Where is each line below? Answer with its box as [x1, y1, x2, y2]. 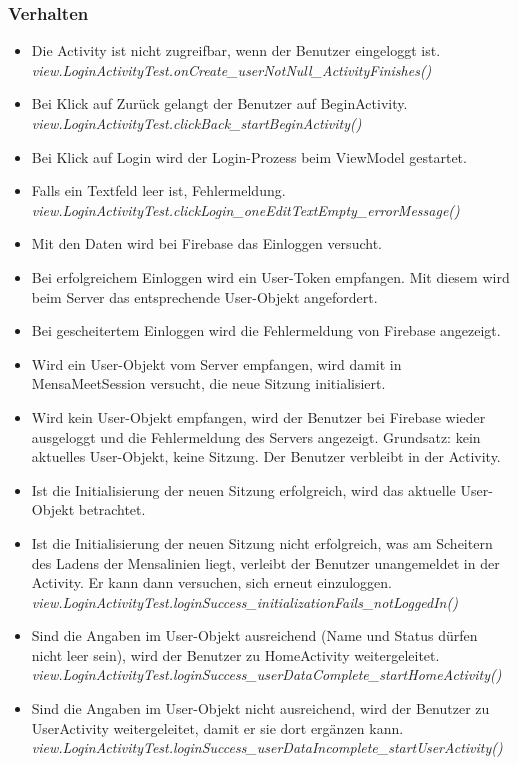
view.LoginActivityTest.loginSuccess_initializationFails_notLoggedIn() [31, 591, 458, 612]
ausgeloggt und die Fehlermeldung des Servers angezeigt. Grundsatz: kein [31, 426, 481, 447]
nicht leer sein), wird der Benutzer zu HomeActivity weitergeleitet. [31, 644, 440, 665]
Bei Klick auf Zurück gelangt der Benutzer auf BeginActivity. [31, 93, 408, 114]
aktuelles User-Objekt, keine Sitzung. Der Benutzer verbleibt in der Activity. [31, 446, 501, 467]
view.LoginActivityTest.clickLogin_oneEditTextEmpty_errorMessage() [31, 199, 460, 220]
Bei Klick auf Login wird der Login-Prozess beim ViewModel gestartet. [31, 146, 467, 167]
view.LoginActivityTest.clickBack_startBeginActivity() [31, 113, 362, 133]
